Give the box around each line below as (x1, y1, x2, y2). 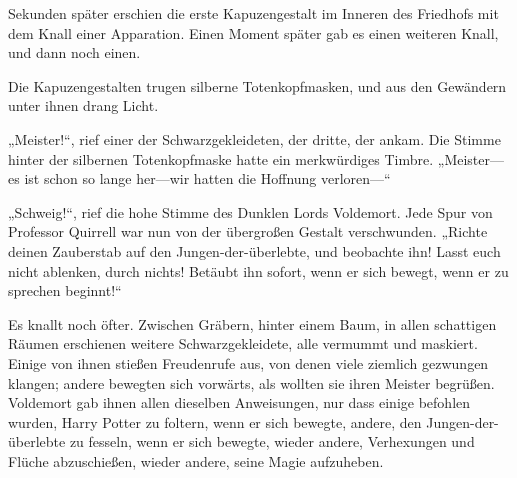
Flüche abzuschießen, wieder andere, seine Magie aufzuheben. (8, 450, 384, 471)
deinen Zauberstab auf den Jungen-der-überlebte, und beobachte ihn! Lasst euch (8, 240, 501, 261)
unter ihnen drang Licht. (8, 95, 159, 116)
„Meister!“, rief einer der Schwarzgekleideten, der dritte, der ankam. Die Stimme (8, 128, 501, 149)
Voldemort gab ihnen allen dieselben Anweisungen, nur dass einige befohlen (8, 392, 471, 413)
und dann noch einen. (8, 42, 141, 63)
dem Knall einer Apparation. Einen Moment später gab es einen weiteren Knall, (8, 22, 499, 43)
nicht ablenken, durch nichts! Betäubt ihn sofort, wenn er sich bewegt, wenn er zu (8, 260, 509, 281)
